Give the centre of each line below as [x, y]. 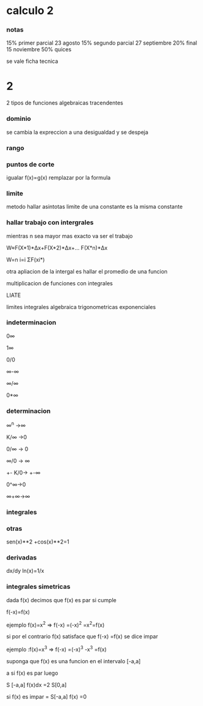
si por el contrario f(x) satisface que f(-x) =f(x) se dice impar [82, 636]
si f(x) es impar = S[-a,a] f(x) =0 [47, 696]
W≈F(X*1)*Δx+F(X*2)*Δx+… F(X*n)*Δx [57, 247]
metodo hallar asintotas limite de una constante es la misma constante [94, 207]
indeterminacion [31, 322]
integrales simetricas [38, 587]
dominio [19, 118]
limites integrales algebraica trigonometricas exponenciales [81, 307]
